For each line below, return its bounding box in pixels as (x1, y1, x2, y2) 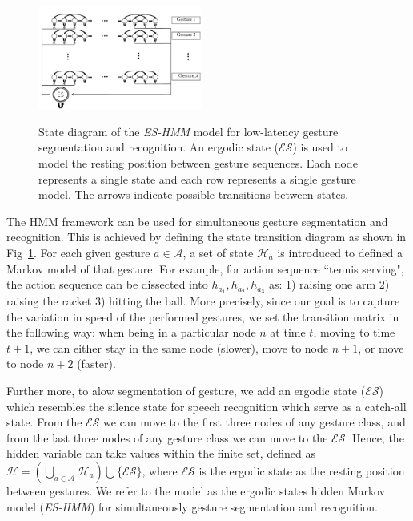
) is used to (292, 139, 347, 155)
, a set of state (182, 244, 254, 260)
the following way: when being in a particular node (6, 324, 256, 341)
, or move (358, 339, 404, 356)
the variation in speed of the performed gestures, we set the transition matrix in (6, 308, 399, 325)
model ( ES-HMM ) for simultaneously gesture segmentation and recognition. (6, 498, 378, 515)
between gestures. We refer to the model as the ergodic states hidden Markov (6, 482, 386, 499)
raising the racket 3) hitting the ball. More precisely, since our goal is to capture (6, 292, 400, 309)
